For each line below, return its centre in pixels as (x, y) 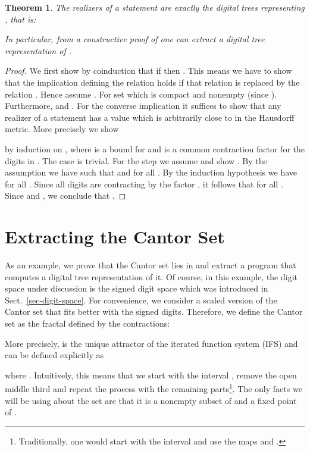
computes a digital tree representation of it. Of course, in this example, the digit (151, 276)
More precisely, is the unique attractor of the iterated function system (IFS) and (151, 343)
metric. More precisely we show (62, 129)
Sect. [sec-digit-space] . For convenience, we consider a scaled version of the (141, 300)
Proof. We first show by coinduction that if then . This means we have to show (148, 71)
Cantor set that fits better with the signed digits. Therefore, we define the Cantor (154, 311)
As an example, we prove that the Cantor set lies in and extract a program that (151, 265)
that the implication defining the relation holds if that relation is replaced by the (152, 82)
